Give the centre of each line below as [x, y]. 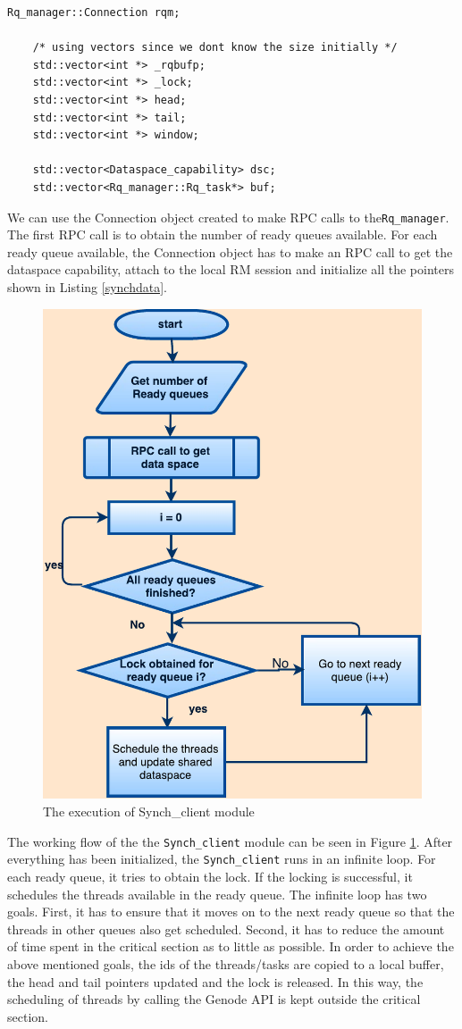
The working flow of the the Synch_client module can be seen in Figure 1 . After [230, 841]
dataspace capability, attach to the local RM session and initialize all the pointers [231, 269]
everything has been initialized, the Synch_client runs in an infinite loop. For [222, 859]
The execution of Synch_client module [149, 811]
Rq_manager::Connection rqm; [94, 13]
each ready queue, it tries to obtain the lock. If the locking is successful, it [210, 876]
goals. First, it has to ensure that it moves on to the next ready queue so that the [231, 912]
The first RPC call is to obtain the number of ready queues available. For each [223, 234]
